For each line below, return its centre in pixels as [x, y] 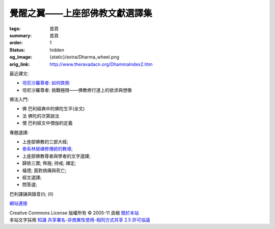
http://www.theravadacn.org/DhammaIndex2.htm [101, 64]
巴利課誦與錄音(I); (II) [31, 194]
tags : [15, 29]
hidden [57, 50]
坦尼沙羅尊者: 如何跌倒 [46, 83]
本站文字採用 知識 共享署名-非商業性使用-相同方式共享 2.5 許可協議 [80, 220]
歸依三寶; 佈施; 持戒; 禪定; [49, 163]
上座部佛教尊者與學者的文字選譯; [57, 156]
